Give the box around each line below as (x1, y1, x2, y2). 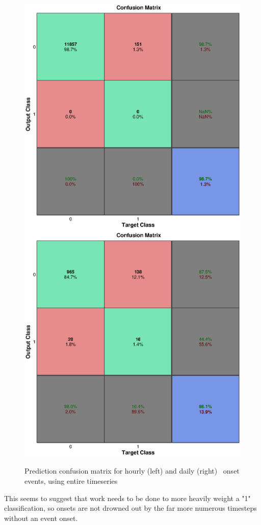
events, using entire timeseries (24, 476, 118, 486)
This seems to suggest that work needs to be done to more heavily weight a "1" (4, 492, 251, 503)
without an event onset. (4, 512, 78, 523)
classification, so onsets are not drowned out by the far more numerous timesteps (4, 503, 257, 513)
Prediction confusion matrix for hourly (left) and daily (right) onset (24, 465, 240, 476)
